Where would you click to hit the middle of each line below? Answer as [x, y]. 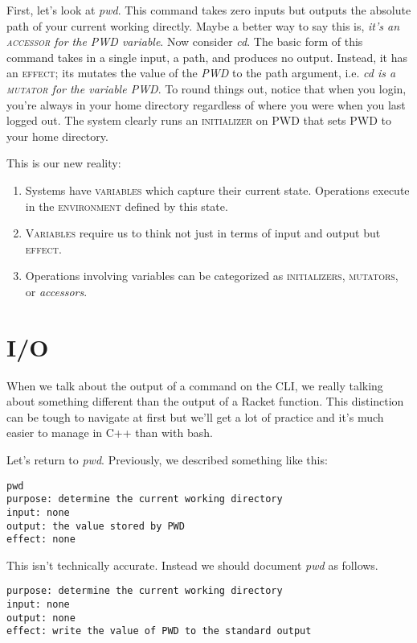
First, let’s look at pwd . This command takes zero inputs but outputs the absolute [209, 10]
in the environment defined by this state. [127, 206]
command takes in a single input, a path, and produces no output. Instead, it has [207, 57]
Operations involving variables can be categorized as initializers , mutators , [212, 276]
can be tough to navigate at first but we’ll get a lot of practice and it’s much [195, 416]
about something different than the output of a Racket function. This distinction [205, 401]
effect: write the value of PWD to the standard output [159, 631]
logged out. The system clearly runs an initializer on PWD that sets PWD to [199, 120]
